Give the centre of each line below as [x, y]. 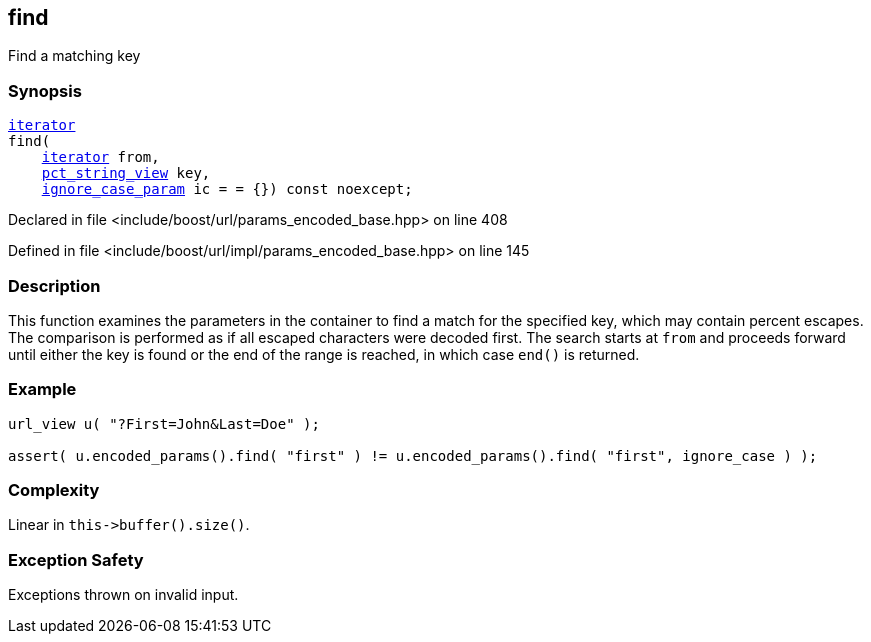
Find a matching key [74, 56]
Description [54, 285]
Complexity [54, 490]
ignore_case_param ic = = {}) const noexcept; [227, 189]
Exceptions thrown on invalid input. [123, 595]
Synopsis [45, 90]
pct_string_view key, [126, 173]
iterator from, [100, 157]
